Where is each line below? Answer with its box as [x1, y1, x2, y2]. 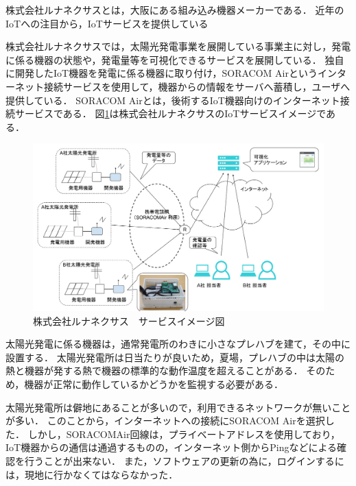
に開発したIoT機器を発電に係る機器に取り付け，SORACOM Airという [5, 66, 318, 80]
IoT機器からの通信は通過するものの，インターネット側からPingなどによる [5, 440, 337, 454]
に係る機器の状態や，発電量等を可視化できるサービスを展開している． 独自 [5, 52, 344, 66]
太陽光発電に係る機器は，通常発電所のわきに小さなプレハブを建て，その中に [5, 337, 351, 351]
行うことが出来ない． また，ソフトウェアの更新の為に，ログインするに [24, 453, 344, 467]
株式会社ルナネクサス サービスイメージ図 [33, 313, 225, 328]
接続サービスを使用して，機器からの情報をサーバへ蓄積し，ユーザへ [43, 79, 351, 93]
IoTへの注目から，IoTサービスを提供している [5, 16, 209, 30]
